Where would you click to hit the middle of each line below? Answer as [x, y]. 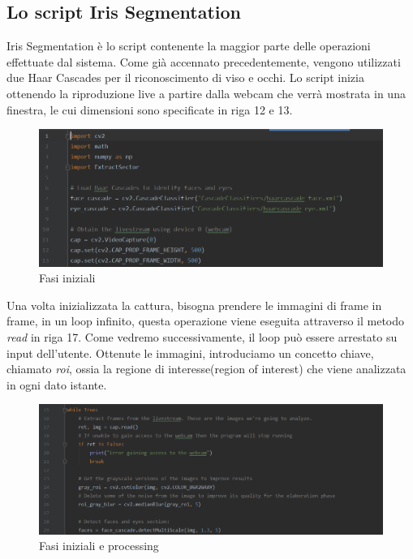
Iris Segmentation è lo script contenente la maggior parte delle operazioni [189, 46]
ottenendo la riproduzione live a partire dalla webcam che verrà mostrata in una [206, 93]
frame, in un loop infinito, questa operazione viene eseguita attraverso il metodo [206, 321]
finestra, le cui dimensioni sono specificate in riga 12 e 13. [150, 109]
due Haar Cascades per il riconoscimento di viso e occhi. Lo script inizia [185, 77]
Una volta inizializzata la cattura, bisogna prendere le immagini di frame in [194, 305]
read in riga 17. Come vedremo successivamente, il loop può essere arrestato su [202, 337]
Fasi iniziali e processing [99, 546]
